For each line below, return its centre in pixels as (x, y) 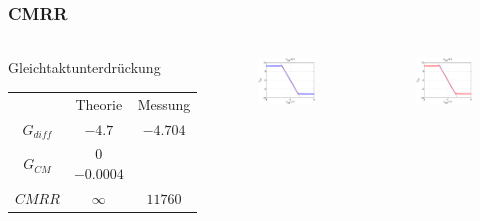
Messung (164, 103)
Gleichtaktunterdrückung (84, 67)
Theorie (99, 103)
